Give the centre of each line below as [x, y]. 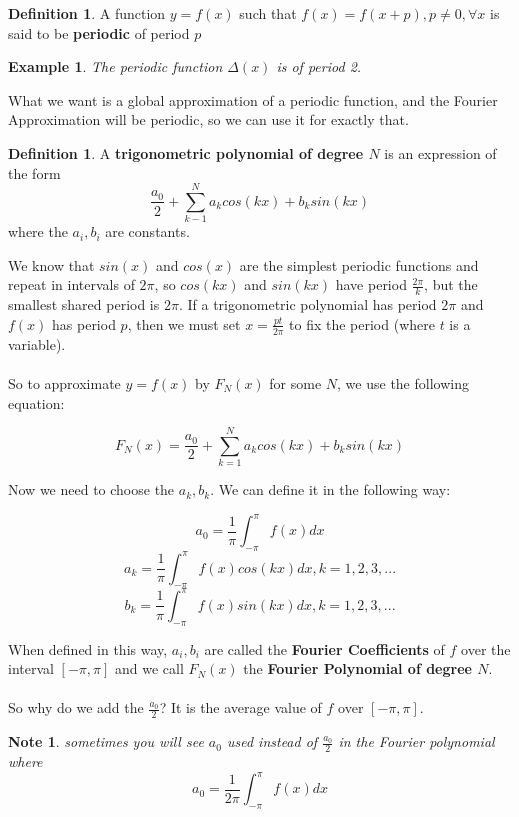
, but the [451, 284]
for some [295, 382]
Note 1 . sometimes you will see [106, 741]
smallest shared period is [84, 304]
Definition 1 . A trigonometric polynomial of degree [186, 152]
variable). [37, 343]
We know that [51, 264]
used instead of [272, 741]
